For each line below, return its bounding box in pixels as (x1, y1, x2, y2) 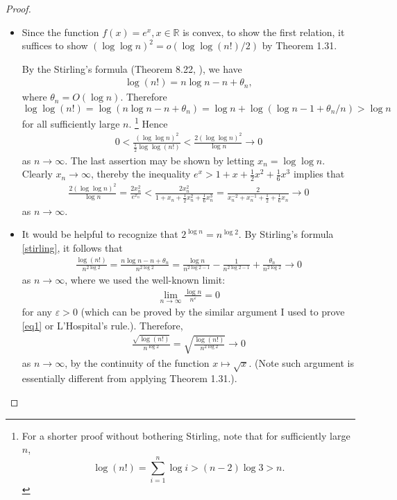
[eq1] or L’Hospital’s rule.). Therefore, (22, 318, 183, 332)
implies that (293, 166, 345, 181)
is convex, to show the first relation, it (183, 24, 345, 39)
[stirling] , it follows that (22, 240, 123, 255)
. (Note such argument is (248, 355, 354, 370)
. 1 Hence (128, 114, 168, 130)
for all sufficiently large (22, 116, 120, 130)
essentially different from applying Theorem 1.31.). (22, 371, 237, 386)
